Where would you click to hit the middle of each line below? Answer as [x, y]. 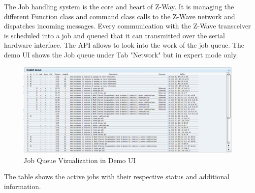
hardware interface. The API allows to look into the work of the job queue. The [124, 45]
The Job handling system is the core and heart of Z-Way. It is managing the [119, 6]
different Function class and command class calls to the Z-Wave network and [120, 16]
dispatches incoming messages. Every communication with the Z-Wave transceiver [127, 26]
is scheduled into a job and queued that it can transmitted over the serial [114, 35]
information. [23, 186]
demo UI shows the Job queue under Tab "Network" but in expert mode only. [121, 54]
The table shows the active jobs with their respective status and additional [117, 177]
